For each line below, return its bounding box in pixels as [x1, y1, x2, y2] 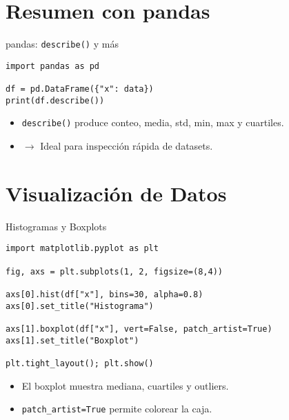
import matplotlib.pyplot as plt [6, 243, 159, 254]
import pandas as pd [6, 61, 100, 71]
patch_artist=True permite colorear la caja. [21, 401, 212, 416]
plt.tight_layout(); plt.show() [6, 358, 154, 368]
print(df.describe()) [6, 95, 105, 106]
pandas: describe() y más [6, 37, 119, 51]
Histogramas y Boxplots [6, 219, 107, 233]
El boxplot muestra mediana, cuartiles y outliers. [21, 378, 229, 392]
